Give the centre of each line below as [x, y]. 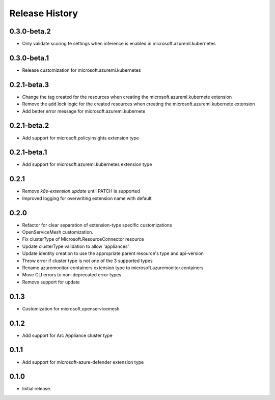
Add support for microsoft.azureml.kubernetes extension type [87, 164]
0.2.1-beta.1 [28, 152]
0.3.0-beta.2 [30, 31]
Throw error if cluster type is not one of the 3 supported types [87, 261]
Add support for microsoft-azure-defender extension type [83, 362]
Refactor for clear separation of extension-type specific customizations [97, 225]
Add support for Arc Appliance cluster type [67, 335]
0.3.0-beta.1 [29, 58]
